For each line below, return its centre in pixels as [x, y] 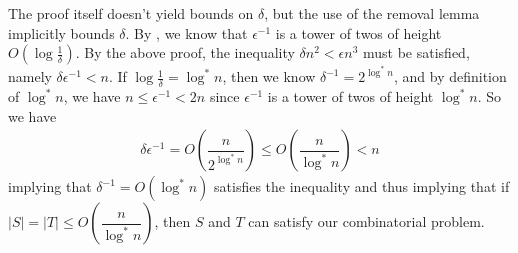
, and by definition [450, 76]
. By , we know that [186, 32]
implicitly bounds [61, 32]
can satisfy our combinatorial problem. [366, 221]
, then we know [269, 76]
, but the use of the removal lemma [372, 13]
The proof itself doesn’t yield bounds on [131, 13]
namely [30, 76]
